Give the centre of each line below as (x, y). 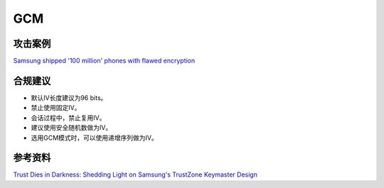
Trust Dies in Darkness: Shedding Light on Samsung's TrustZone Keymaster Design (135, 175)
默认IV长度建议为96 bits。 (69, 98)
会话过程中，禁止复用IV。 (68, 118)
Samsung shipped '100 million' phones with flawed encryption (104, 61)
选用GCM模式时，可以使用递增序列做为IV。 (94, 138)
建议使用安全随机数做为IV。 (71, 128)
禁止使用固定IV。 (56, 108)
